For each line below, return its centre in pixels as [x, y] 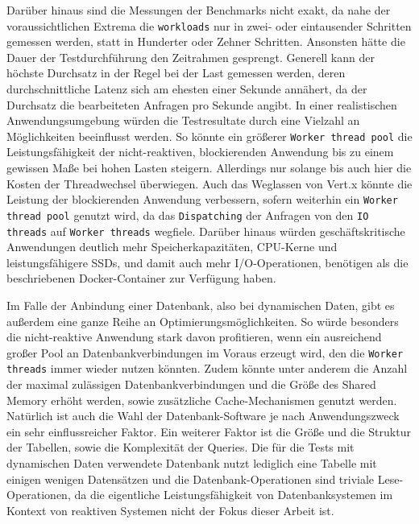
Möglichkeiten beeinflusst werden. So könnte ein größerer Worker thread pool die [209, 136]
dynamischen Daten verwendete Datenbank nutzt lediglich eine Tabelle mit [192, 463]
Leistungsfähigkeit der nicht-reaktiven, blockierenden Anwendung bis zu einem [200, 152]
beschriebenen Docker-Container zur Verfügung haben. [141, 278]
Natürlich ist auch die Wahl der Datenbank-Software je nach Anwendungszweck [203, 416]
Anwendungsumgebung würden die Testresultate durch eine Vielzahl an [183, 120]
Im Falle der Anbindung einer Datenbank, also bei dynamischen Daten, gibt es [201, 305]
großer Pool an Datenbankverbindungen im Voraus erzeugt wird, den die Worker [205, 352]
